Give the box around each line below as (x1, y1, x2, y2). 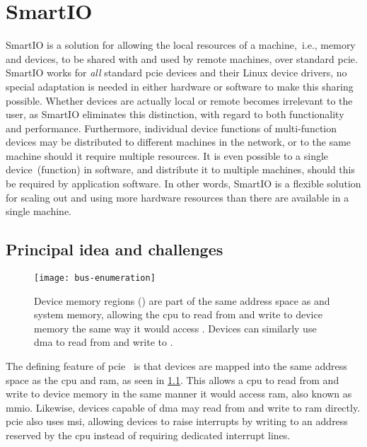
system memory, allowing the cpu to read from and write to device (34, 307, 322, 322)
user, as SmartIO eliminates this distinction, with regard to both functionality (6, 107, 344, 122)
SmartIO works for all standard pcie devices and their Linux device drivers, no (6, 65, 347, 80)
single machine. (6, 204, 72, 219)
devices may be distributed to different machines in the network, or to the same (6, 134, 351, 149)
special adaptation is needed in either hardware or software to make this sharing (6, 79, 354, 93)
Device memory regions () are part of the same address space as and (34, 293, 330, 308)
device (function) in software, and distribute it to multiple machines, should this (6, 162, 356, 177)
